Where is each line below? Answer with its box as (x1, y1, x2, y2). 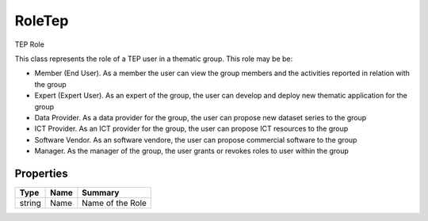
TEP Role (14, 40, 45, 49)
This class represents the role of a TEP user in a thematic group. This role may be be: (14, 54, 293, 63)
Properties (14, 166, 68, 180)
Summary (82, 187, 120, 198)
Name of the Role (82, 197, 147, 208)
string (19, 197, 41, 208)
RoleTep (14, 12, 69, 29)
